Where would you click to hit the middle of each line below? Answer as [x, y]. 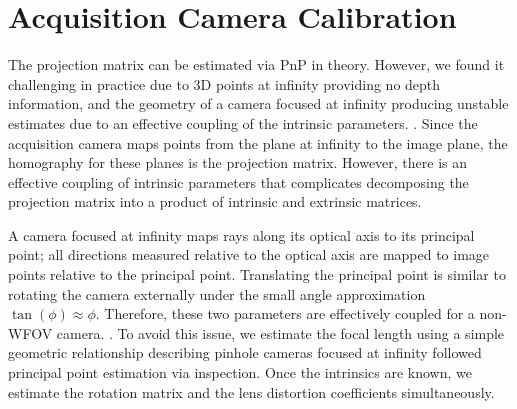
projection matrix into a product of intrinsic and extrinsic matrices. [215, 201]
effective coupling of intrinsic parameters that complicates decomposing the [238, 181]
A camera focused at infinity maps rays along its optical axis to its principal [241, 234]
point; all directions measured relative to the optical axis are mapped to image [249, 254]
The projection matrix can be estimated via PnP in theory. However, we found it [256, 64]
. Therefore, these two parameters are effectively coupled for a [285, 313]
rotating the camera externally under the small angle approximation [217, 293]
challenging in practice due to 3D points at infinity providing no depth [224, 83]
